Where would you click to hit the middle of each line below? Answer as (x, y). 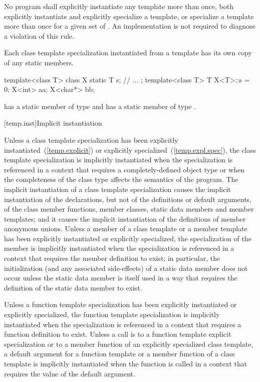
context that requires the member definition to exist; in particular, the (112, 258)
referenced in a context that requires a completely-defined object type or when (124, 169)
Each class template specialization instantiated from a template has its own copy (128, 53)
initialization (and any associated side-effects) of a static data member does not (126, 268)
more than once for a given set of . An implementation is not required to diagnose (130, 26)
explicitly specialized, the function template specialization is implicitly (112, 314)
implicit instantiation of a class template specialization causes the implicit (117, 189)
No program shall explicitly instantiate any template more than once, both (119, 6)
